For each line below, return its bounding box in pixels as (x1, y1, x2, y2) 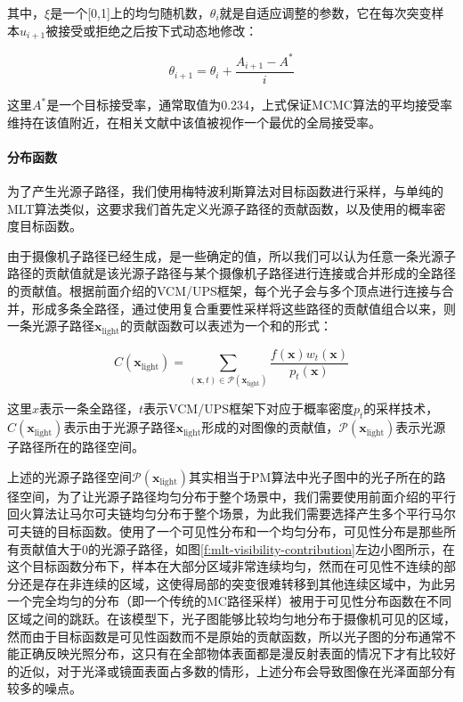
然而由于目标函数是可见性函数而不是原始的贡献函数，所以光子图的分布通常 (7, 626, 443, 645)
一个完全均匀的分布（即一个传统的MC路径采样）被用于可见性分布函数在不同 (7, 592, 451, 610)
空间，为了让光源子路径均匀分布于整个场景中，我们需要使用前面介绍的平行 (19, 486, 456, 505)
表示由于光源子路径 (63, 418, 176, 437)
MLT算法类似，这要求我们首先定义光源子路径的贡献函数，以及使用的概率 (7, 199, 434, 217)
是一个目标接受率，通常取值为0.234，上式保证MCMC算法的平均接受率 (46, 95, 452, 114)
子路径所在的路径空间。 (7, 437, 144, 456)
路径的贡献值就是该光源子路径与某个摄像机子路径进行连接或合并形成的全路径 (7, 264, 456, 282)
